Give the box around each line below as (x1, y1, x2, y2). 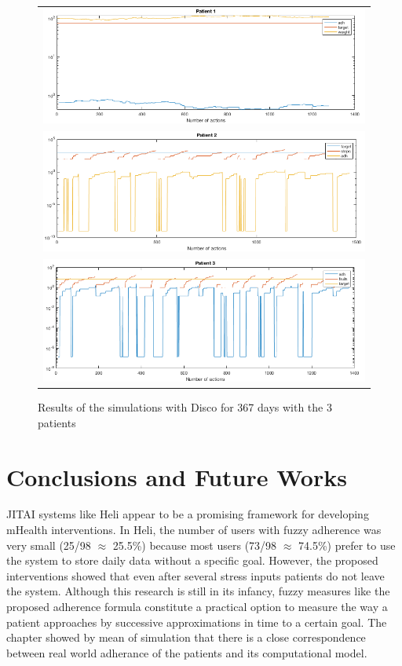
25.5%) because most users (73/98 (112, 536, 277, 553)
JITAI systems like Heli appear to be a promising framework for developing (6, 506, 369, 522)
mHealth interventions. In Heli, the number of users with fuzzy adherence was (6, 521, 382, 538)
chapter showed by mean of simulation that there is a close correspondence (6, 629, 366, 646)
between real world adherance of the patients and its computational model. (6, 644, 367, 661)
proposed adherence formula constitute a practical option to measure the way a (6, 598, 388, 614)
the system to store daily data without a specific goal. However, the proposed (6, 552, 378, 569)
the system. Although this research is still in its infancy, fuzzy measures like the (6, 583, 390, 599)
